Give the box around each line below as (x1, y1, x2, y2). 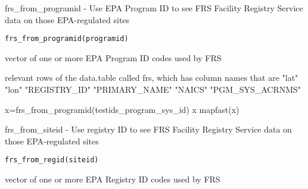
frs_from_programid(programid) (5, 34, 129, 43)
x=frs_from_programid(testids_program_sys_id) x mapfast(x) (5, 103, 239, 115)
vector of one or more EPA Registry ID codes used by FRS (5, 173, 220, 185)
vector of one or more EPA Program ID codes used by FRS (5, 51, 222, 64)
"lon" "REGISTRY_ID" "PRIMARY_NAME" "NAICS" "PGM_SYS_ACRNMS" (5, 83, 301, 96)
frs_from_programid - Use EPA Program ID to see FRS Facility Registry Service (5, 2, 303, 14)
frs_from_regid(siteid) (5, 156, 99, 165)
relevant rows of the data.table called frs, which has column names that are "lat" (5, 71, 298, 84)
